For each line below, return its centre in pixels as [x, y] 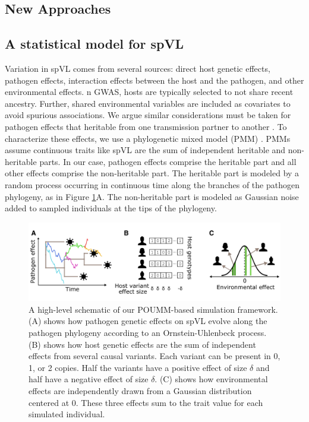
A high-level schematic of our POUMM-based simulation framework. [153, 309]
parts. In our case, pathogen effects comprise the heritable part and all [168, 161]
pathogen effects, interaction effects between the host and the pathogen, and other [154, 80]
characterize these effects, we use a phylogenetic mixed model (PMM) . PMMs [148, 138]
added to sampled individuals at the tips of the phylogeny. [111, 208]
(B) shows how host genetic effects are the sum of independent [142, 344]
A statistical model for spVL [94, 44]
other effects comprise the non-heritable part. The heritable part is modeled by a [152, 173]
